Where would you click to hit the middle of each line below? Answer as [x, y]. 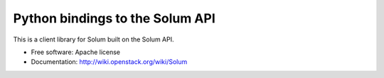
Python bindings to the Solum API [114, 18]
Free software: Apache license [76, 52]
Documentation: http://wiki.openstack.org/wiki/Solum [109, 62]
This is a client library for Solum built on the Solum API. [94, 39]
